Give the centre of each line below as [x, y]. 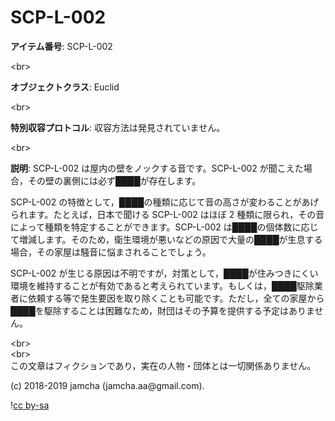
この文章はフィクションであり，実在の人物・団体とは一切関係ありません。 [163, 365]
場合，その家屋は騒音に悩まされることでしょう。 [111, 252]
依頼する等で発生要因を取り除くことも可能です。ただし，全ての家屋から [176, 298]
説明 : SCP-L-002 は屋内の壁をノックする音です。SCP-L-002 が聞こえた [157, 168]
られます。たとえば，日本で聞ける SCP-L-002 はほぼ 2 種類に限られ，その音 [167, 214]
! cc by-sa [30, 405]
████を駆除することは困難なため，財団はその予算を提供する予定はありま [162, 310]
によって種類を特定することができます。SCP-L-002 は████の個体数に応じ [164, 227]
